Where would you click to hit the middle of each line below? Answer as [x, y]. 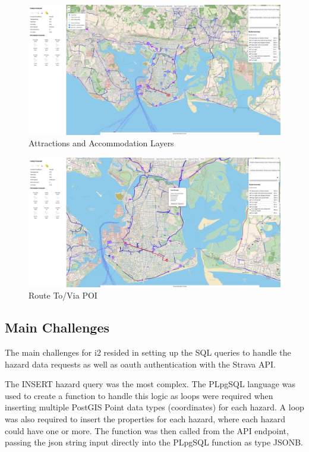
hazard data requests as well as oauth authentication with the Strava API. [141, 364]
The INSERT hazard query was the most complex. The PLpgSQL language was [150, 384]
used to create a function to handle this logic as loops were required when [139, 395]
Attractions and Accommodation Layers [101, 143]
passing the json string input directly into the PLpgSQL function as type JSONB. [154, 442]
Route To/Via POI [63, 295]
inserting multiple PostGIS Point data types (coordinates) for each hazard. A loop [154, 407]
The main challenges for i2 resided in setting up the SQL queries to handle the [148, 352]
